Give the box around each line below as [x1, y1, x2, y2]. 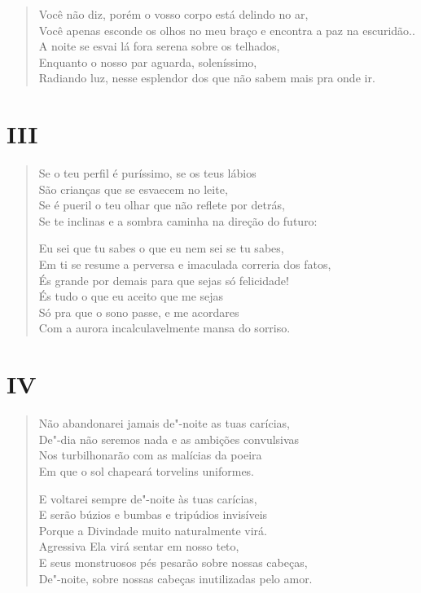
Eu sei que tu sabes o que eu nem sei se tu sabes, [38, 239, 284, 257]
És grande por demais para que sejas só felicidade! [38, 271, 289, 288]
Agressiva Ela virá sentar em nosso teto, [38, 538, 239, 555]
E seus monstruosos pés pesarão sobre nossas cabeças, [38, 553, 308, 570]
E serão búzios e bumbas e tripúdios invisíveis [38, 506, 268, 523]
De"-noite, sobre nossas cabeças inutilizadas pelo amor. [38, 569, 313, 586]
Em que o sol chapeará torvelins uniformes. [38, 462, 255, 479]
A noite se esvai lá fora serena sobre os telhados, [38, 37, 280, 55]
